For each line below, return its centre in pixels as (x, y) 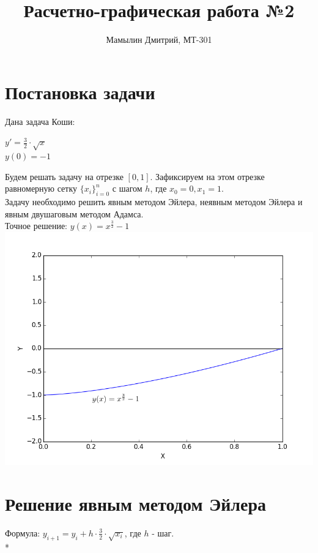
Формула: (23, 532)
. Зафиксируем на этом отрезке (207, 176)
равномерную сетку (41, 188)
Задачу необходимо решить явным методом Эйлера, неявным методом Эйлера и (154, 201)
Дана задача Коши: (40, 121)
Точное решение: (36, 226)
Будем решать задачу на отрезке (64, 176)
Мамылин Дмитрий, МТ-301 (159, 39)
